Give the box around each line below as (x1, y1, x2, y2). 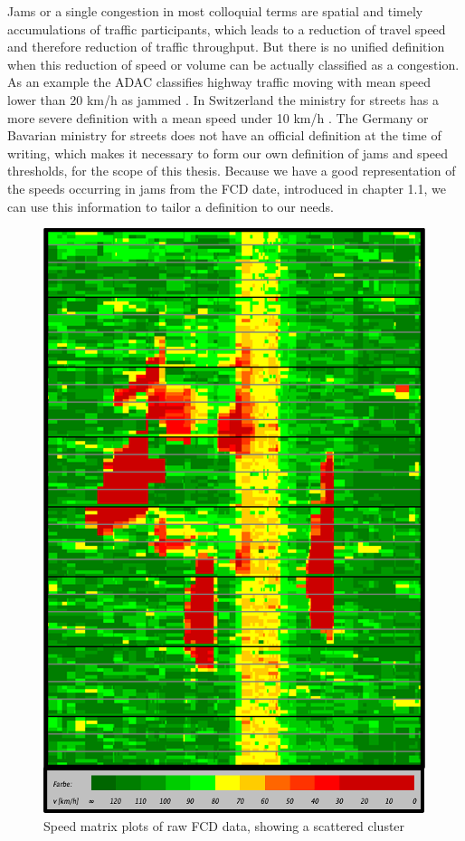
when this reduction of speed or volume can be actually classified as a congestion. (7, 54, 460, 73)
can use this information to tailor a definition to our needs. (7, 196, 334, 215)
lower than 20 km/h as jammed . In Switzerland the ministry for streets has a (7, 90, 439, 109)
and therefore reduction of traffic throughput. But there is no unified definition (7, 37, 445, 56)
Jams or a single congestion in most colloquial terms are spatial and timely (7, 2, 423, 20)
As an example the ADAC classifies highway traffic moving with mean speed (7, 72, 431, 91)
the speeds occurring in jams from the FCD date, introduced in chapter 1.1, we (7, 178, 446, 197)
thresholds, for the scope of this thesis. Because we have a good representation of (7, 161, 456, 180)
